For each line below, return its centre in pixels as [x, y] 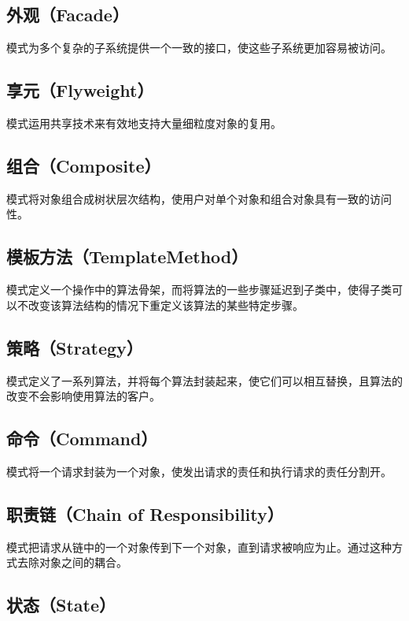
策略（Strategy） [75, 347]
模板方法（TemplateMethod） [127, 257]
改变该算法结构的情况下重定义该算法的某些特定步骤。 [166, 305]
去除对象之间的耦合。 [72, 562]
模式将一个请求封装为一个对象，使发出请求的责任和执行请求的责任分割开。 [199, 471]
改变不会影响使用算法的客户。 [83, 396]
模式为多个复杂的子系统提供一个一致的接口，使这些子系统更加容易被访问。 [199, 48]
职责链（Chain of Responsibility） [145, 513]
